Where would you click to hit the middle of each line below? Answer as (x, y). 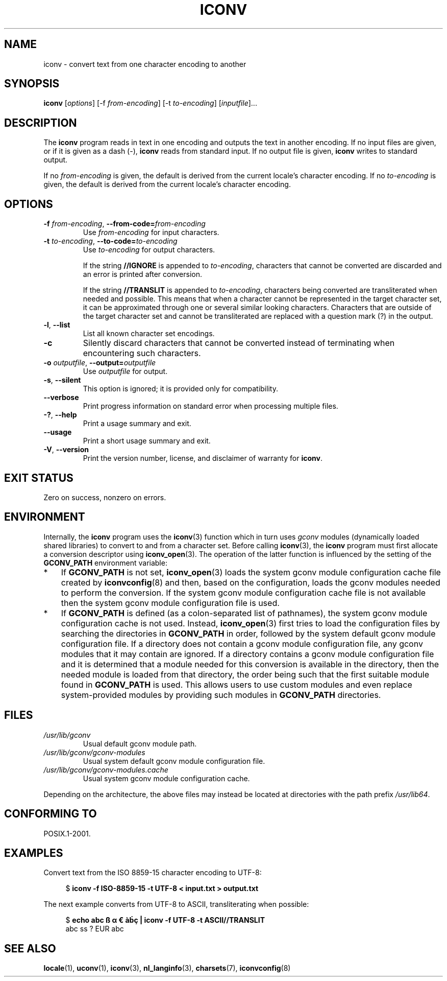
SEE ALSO (30, 948)
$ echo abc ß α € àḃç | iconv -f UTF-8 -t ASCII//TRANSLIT (165, 920)
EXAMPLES (34, 853)
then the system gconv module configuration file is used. (170, 603)
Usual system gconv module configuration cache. (166, 778)
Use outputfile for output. (125, 371)
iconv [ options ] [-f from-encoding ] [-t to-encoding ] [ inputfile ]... (150, 103)
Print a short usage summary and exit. (147, 441)
